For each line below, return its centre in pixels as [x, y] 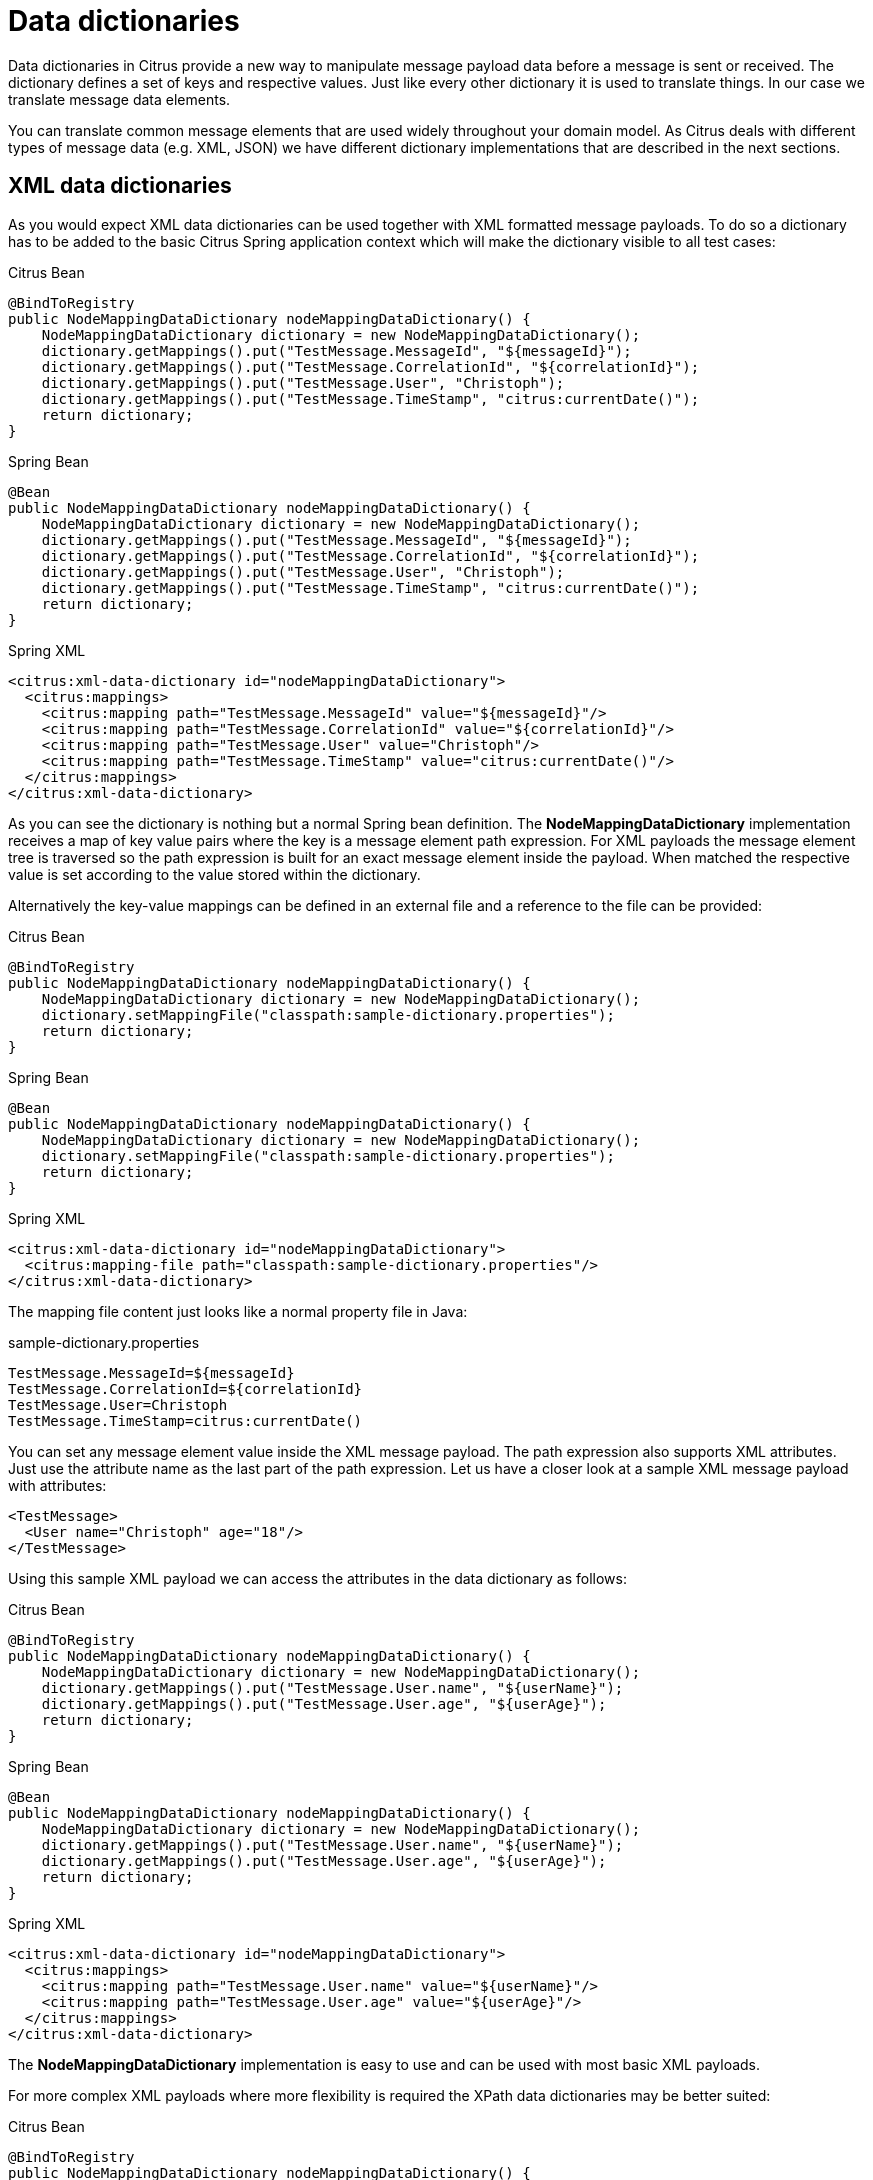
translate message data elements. [119, 99]
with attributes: [57, 1485]
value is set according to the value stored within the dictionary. [214, 874]
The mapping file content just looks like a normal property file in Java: [238, 1311]
